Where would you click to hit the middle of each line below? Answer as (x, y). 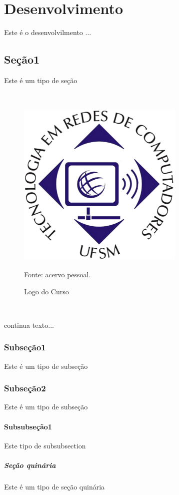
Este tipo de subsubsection (45, 445)
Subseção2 (25, 388)
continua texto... (29, 325)
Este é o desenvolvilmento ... (48, 32)
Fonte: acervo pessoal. (57, 275)
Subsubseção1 (28, 426)
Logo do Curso (46, 291)
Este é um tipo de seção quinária (54, 487)
